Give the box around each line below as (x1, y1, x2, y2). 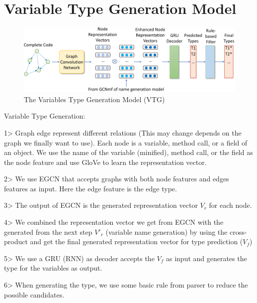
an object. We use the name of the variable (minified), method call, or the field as (4, 147, 253, 157)
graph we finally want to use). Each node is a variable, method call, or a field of (4, 137, 248, 148)
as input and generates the (166, 253, 247, 263)
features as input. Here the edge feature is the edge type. (4, 183, 177, 193)
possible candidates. (4, 289, 65, 300)
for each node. (209, 200, 252, 210)
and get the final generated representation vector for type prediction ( (30, 236, 243, 247)
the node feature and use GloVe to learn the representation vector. (4, 156, 207, 167)
